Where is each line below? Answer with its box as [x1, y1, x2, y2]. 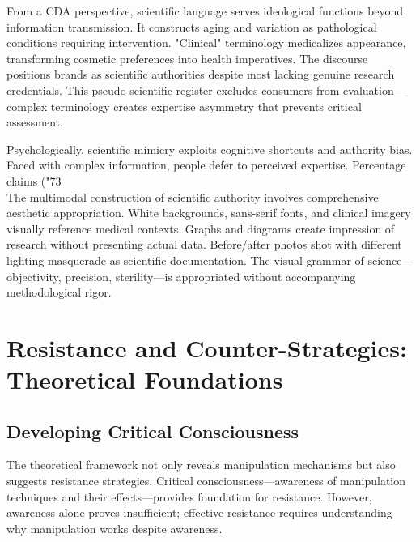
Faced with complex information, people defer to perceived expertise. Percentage [6, 156, 406, 173]
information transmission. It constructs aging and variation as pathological [6, 18, 377, 35]
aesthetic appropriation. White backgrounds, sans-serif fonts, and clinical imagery [6, 204, 411, 221]
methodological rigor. [6, 284, 112, 301]
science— [367, 251, 414, 268]
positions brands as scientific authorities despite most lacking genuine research [6, 66, 395, 83]
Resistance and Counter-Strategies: [6, 331, 407, 364]
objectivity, [6, 267, 62, 284]
